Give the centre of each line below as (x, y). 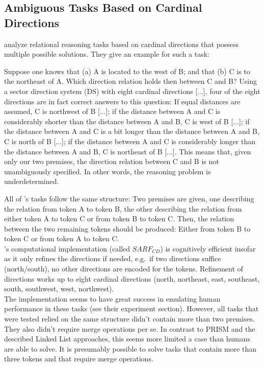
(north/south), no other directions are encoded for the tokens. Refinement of (124, 269)
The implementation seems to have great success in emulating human (112, 298)
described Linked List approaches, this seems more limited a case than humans (127, 339)
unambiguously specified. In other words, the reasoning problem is (108, 171)
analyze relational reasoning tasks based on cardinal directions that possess (122, 44)
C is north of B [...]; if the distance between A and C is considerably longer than (130, 141)
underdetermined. (32, 181)
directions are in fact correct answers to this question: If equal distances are (122, 101)
